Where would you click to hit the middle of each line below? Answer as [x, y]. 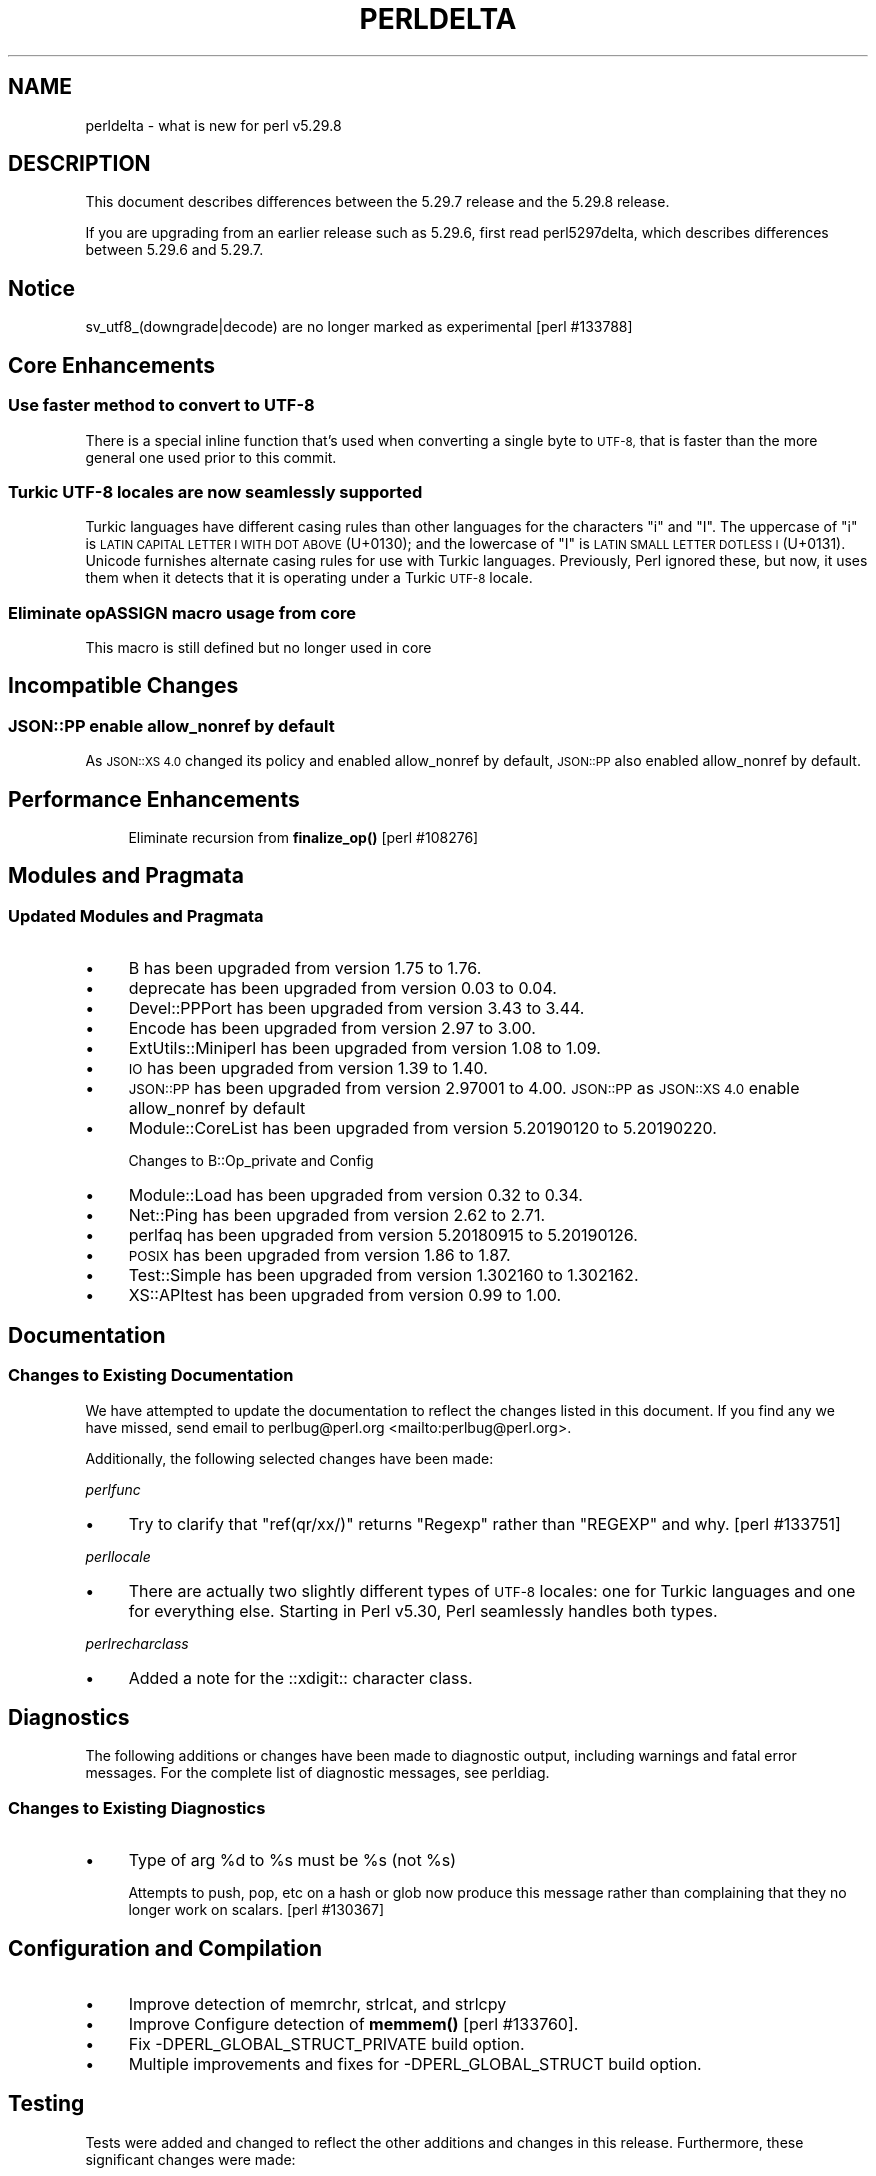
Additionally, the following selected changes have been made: [289, 1458]
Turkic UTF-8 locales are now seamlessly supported [215, 491]
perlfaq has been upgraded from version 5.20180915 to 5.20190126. [383, 1235]
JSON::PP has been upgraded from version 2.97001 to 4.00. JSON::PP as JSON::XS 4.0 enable [464, 1088]
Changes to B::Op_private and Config [251, 1161]
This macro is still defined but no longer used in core [258, 647]
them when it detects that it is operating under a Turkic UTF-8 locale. [309, 578]
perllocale [118, 1556]
